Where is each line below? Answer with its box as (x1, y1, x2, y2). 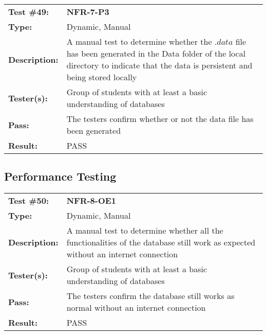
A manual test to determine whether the (66, 36, 212, 47)
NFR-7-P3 (66, 6, 109, 17)
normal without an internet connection (66, 302, 206, 314)
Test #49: (8, 6, 49, 17)
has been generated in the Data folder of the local (66, 47, 246, 59)
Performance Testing (4, 168, 117, 184)
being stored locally (66, 71, 137, 83)
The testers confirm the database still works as (66, 290, 235, 302)
